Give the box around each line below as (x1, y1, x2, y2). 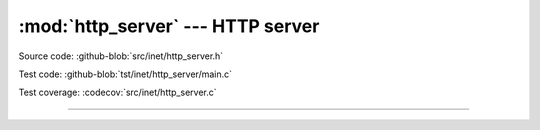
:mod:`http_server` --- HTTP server (18, 15, 320, 37)
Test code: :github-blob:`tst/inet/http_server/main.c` (18, 68, 233, 80)
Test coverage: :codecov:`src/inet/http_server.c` (18, 86, 217, 99)
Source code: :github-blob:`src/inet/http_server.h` (18, 50, 224, 62)
